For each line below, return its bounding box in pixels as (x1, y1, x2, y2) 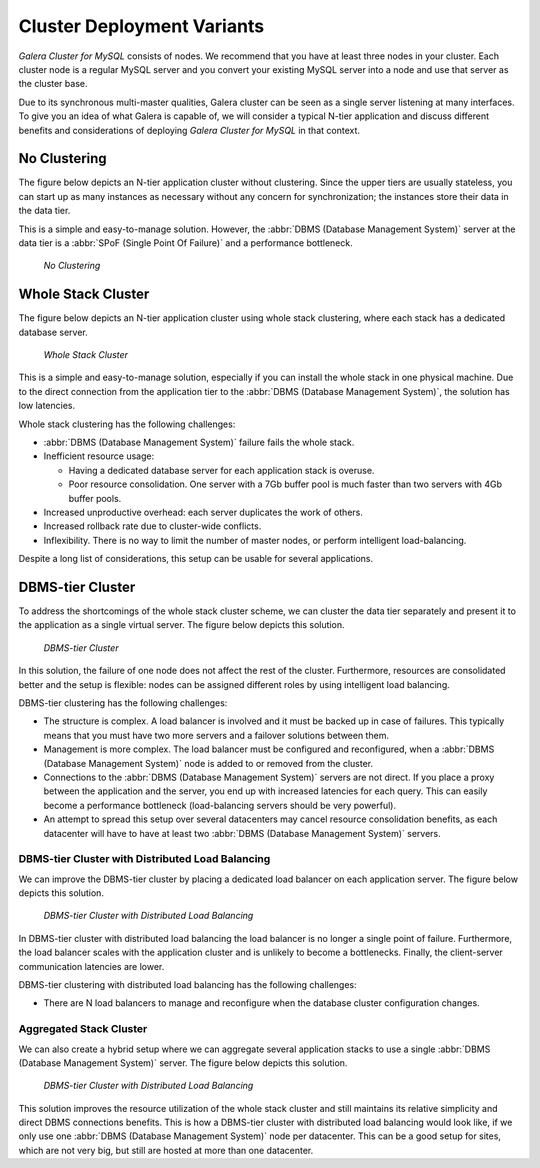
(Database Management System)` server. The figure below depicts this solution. (18, 1056, 348, 1069)
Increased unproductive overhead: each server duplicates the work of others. (43, 506, 364, 518)
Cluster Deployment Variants (18, 15, 265, 37)
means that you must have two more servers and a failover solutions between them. (43, 729, 390, 741)
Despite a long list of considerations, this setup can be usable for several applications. (18, 553, 374, 565)
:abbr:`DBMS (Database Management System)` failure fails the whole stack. (43, 436, 355, 448)
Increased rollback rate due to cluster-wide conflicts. (43, 520, 262, 532)
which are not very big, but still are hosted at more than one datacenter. (18, 1144, 314, 1156)
